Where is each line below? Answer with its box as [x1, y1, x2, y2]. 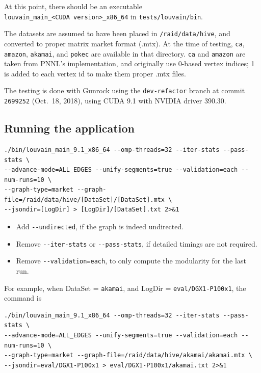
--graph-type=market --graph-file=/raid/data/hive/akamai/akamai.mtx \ [4, 352, 252, 359]
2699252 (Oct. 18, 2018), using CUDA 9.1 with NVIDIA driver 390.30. [4, 95, 226, 106]
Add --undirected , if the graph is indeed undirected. [16, 221, 184, 232]
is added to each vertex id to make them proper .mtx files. [4, 68, 186, 78]
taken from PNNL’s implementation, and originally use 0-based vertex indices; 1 [4, 58, 255, 69]
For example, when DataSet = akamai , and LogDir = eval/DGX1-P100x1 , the [4, 282, 246, 293]
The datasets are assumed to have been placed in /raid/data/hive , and [4, 28, 230, 39]
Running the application [4, 120, 135, 136]
